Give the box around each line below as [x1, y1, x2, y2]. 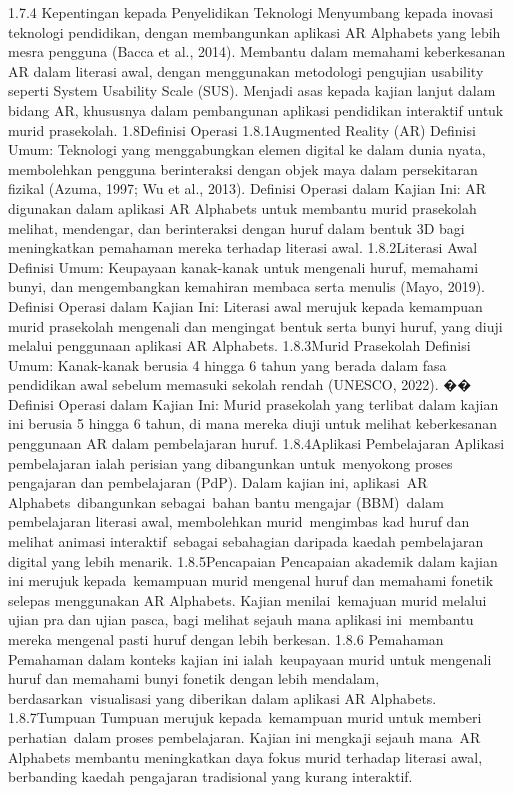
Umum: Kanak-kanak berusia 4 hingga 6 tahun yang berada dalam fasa [8, 354, 447, 375]
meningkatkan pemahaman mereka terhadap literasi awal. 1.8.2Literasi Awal [8, 237, 478, 258]
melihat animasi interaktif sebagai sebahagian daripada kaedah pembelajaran [8, 531, 484, 552]
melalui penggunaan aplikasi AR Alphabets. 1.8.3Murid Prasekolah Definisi [8, 335, 471, 356]
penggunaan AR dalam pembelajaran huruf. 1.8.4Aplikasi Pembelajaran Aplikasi [8, 433, 505, 454]
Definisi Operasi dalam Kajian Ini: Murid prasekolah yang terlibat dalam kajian [8, 393, 499, 414]
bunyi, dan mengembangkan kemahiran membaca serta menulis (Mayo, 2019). [8, 276, 486, 297]
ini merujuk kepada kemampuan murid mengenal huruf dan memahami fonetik [8, 570, 494, 591]
